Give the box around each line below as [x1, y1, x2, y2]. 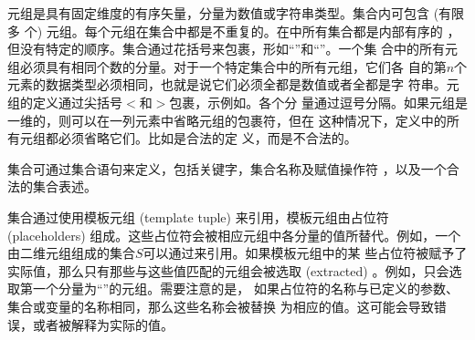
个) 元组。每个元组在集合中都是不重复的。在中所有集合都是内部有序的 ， [24, 21, 460, 40]
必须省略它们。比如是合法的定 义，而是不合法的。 [58, 129, 357, 148]
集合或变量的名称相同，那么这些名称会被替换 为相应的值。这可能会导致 [7, 296, 434, 315]
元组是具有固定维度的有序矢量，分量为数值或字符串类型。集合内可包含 [7, 4, 429, 22]
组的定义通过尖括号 [7, 92, 122, 111]
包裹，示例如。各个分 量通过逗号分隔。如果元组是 [169, 92, 468, 111]
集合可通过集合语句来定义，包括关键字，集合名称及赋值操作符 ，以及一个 [7, 159, 447, 178]
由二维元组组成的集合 [7, 243, 135, 263]
